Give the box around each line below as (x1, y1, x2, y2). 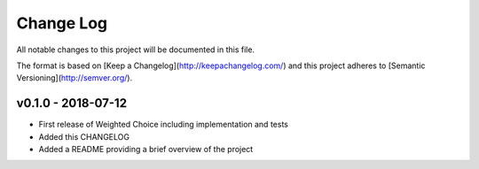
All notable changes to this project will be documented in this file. (16, 44, 255, 55)
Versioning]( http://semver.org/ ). (16, 73, 133, 83)
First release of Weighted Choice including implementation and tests (38, 119, 288, 130)
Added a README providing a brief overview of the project (38, 144, 254, 155)
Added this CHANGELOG (38, 131, 130, 142)
